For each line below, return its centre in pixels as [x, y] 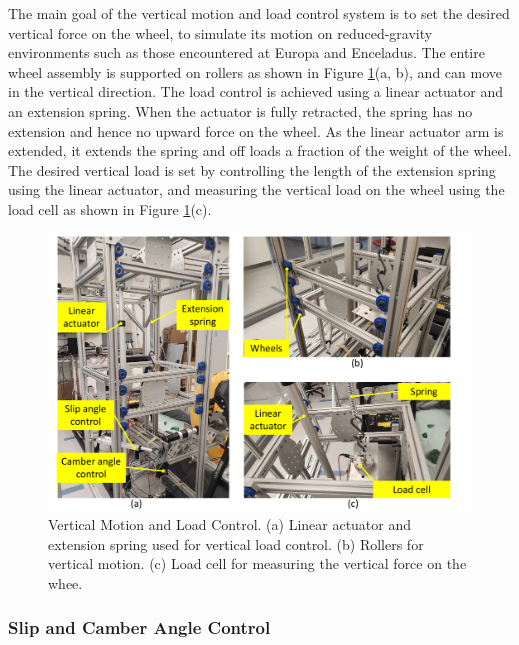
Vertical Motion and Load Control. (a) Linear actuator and [230, 524]
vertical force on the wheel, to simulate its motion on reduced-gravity [220, 32]
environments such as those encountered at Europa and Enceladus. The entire [246, 52]
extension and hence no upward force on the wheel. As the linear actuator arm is [256, 130]
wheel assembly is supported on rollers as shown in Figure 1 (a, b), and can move [255, 71]
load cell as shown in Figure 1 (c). [110, 208]
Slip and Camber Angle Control [139, 627]
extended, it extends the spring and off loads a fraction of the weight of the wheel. [260, 150]
